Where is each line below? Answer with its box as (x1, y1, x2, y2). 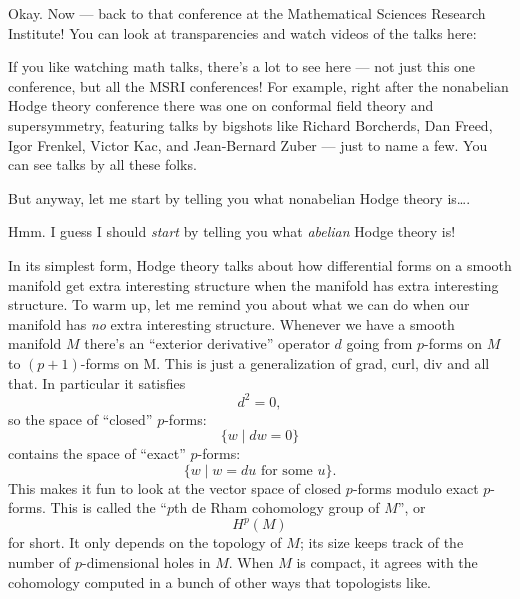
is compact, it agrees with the (296, 552, 478, 573)
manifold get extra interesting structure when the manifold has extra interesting (8, 274, 499, 295)
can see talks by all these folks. (8, 154, 197, 175)
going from (346, 333, 413, 354)
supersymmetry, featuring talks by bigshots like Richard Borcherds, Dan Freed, (8, 114, 493, 135)
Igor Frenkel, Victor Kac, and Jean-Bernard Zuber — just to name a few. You (8, 134, 488, 155)
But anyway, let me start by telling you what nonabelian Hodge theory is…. (8, 187, 471, 208)
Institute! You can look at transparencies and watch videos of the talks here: (8, 22, 477, 43)
